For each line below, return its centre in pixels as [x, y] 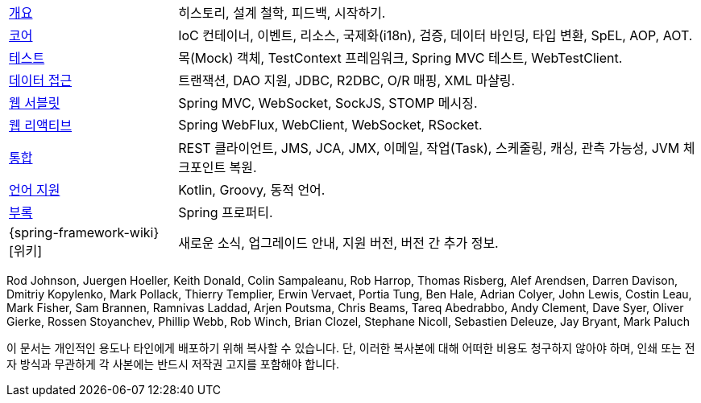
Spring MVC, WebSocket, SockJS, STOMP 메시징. [328, 103]
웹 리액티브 [41, 125]
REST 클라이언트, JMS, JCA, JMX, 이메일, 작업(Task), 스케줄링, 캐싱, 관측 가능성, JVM [429, 148]
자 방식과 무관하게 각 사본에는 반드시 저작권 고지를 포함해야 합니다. [173, 364]
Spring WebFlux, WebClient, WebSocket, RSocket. [330, 125]
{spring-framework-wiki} [84, 232]
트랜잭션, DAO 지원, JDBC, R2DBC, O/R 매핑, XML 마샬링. [347, 80]
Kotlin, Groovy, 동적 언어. [252, 190]
